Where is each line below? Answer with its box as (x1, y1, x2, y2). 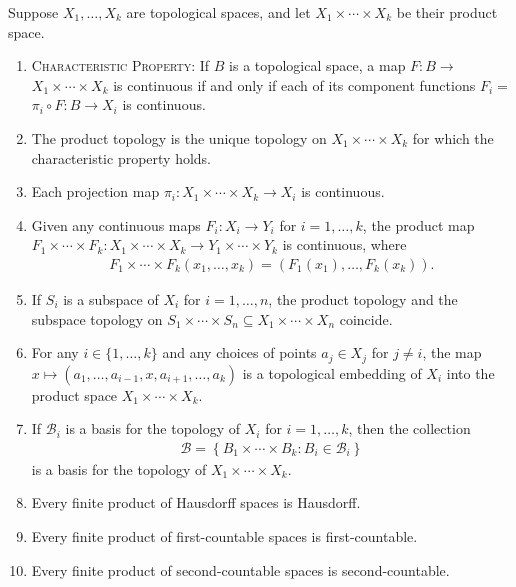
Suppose (8, 2, 59, 22)
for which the (412, 127, 494, 148)
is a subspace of (63, 288, 159, 309)
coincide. (339, 308, 393, 329)
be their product (396, 2, 498, 22)
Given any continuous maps (31, 214, 201, 235)
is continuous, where (282, 234, 407, 255)
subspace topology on (31, 308, 163, 329)
